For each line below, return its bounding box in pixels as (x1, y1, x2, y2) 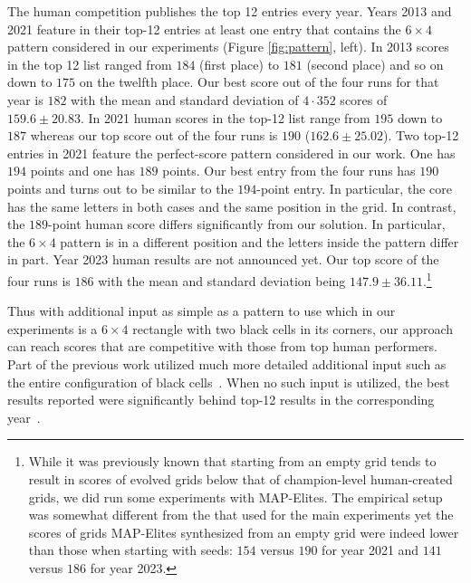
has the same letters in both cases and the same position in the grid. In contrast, (7, 196, 457, 215)
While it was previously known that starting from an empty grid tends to (28, 452, 437, 471)
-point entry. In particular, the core (256, 178, 452, 197)
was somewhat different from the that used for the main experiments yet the (28, 505, 454, 524)
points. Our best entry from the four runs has (162, 161, 416, 180)
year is (7, 90, 43, 109)
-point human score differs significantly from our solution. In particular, (48, 215, 446, 234)
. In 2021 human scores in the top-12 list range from (80, 108, 370, 127)
